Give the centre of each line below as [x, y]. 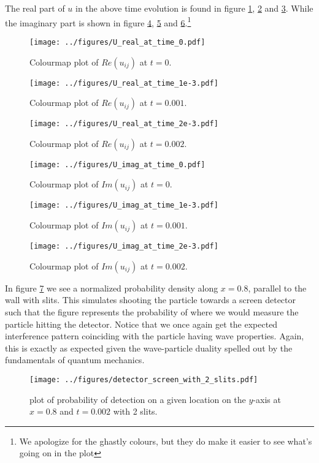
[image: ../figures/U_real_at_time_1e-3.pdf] [124, 83]
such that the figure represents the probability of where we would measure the [152, 311]
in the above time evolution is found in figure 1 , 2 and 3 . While [194, 8]
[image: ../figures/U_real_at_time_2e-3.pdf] [124, 124]
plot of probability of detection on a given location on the [138, 399]
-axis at [267, 399]
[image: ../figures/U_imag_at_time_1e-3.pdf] [124, 205]
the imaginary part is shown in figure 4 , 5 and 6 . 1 [98, 21]
